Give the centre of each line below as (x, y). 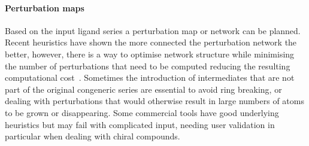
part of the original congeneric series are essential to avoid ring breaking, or (143, 89)
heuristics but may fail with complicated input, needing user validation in (140, 124)
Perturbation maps (45, 7)
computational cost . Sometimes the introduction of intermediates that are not (150, 77)
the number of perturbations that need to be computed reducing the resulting (148, 66)
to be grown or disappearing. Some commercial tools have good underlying (142, 112)
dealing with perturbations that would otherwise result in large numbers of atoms (154, 101)
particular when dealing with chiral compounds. (93, 136)
